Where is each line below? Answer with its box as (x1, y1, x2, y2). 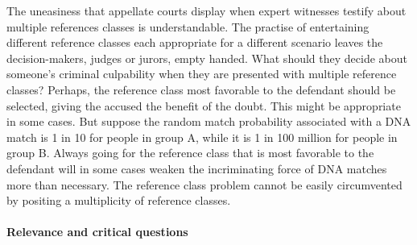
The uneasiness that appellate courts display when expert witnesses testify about (6, 2, 407, 19)
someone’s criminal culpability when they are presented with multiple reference (6, 65, 397, 82)
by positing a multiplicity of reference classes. (6, 192, 231, 209)
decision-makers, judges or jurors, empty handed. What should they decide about (6, 49, 407, 66)
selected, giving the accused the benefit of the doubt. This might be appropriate (6, 97, 401, 114)
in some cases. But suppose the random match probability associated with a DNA (6, 113, 411, 130)
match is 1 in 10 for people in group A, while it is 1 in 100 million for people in (6, 128, 398, 145)
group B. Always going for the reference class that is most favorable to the (6, 144, 374, 161)
